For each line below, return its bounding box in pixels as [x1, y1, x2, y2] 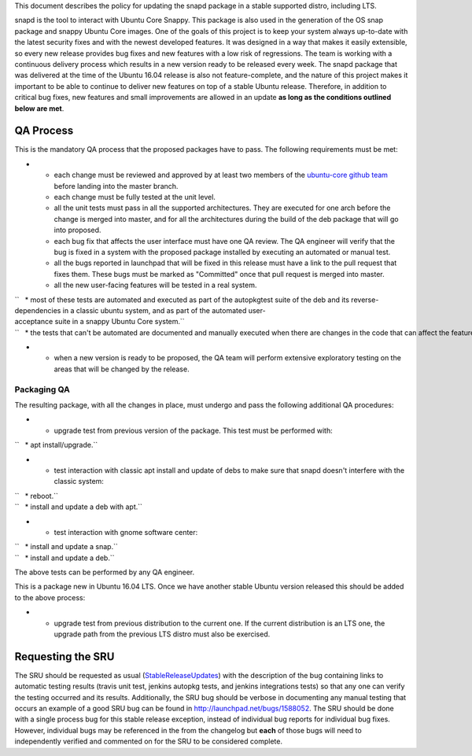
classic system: [53, 477, 104, 486]
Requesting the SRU [14, 650, 115, 663]
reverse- [351, 295, 379, 304]
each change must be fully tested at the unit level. [53, 192, 216, 201]
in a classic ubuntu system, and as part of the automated [62, 305, 247, 315]
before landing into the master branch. [53, 181, 179, 190]
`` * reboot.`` [14, 491, 59, 500]
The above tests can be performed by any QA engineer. [14, 567, 195, 577]
